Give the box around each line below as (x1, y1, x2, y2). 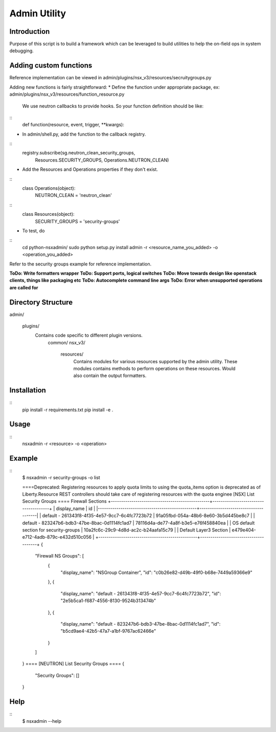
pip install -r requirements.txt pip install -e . (22, 407, 113, 413)
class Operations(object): (22, 185, 76, 191)
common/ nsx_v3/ (48, 339, 85, 345)
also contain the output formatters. (73, 372, 147, 379)
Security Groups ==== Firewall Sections (22, 498, 107, 504)
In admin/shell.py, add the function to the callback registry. (22, 131, 146, 137)
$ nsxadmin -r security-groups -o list (22, 475, 101, 481)
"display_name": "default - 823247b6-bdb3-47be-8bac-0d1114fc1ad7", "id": (60, 620, 221, 627)
